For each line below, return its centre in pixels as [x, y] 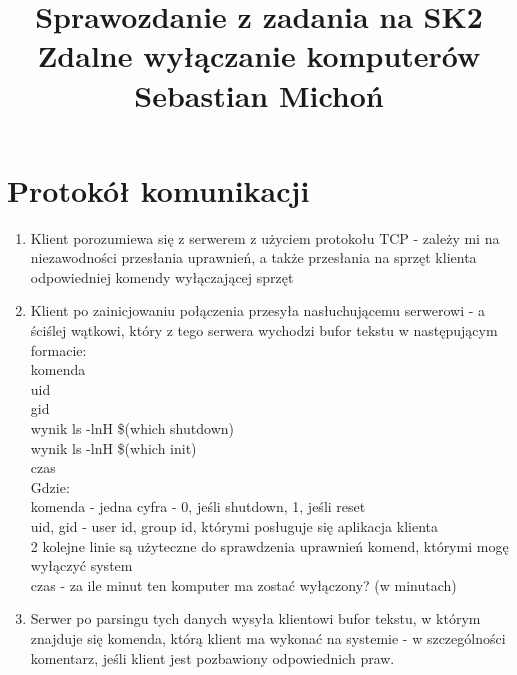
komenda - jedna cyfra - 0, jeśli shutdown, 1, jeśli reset [198, 506]
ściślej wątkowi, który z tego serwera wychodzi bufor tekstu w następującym [264, 330]
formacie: [58, 349]
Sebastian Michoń [259, 94]
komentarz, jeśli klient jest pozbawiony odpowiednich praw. [212, 657]
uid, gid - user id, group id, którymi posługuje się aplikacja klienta [234, 526]
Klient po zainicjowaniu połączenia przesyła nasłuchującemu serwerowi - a [258, 310]
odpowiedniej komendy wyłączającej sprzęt [162, 276]
